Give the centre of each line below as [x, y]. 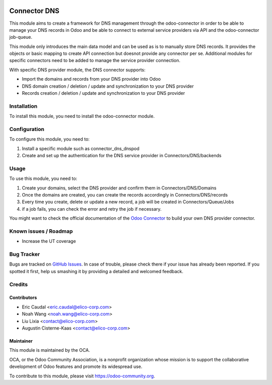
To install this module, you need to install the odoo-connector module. [82, 116]
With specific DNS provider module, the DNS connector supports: [77, 70]
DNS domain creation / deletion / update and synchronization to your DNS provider [108, 86]
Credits [18, 284]
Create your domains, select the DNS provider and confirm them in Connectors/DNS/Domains [119, 188]
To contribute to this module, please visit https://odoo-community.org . [82, 376]
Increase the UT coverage [49, 241]
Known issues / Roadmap [41, 231]
